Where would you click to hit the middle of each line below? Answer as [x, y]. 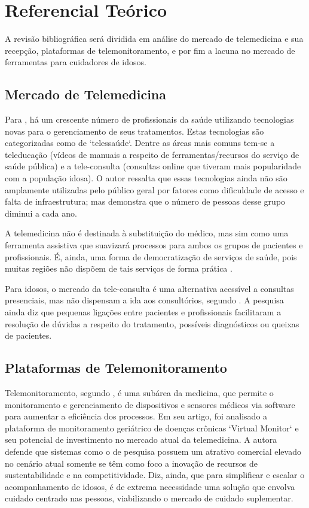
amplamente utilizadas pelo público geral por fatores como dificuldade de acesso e [154, 189]
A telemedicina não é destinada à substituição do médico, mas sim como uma [147, 233]
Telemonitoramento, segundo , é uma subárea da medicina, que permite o [139, 393]
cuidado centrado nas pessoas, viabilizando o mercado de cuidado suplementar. [149, 498]
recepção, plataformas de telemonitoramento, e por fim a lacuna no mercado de [150, 50]
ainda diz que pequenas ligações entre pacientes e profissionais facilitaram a [143, 312]
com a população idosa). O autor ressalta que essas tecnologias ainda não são [146, 178]
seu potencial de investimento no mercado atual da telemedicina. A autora [141, 439]
